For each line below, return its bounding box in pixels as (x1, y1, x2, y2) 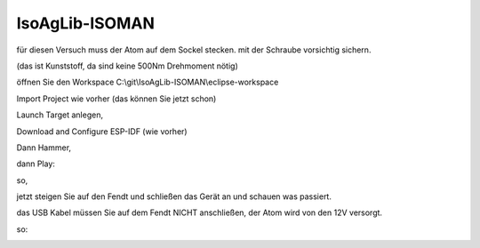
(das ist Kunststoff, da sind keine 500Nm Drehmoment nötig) (16, 60, 239, 71)
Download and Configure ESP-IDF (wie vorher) (16, 125, 188, 137)
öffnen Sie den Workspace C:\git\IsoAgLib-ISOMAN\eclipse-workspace (16, 76, 279, 88)
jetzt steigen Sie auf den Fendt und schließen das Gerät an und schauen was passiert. (16, 191, 332, 202)
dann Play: (16, 158, 55, 169)
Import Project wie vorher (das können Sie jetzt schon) (16, 93, 217, 104)
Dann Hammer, (16, 142, 71, 153)
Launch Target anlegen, (16, 109, 104, 120)
